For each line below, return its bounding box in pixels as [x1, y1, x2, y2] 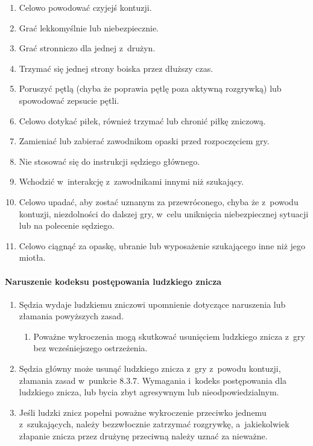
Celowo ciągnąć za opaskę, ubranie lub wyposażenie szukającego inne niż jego [19, 239, 306, 252]
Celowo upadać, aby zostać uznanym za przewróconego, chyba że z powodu [19, 195, 299, 208]
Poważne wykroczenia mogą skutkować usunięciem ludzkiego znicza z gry [33, 330, 305, 342]
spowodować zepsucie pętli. [19, 94, 119, 106]
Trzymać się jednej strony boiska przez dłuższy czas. [19, 62, 213, 74]
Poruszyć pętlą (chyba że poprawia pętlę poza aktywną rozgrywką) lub [19, 82, 282, 95]
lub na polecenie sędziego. [19, 219, 115, 232]
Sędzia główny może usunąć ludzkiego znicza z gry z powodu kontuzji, [19, 362, 281, 375]
